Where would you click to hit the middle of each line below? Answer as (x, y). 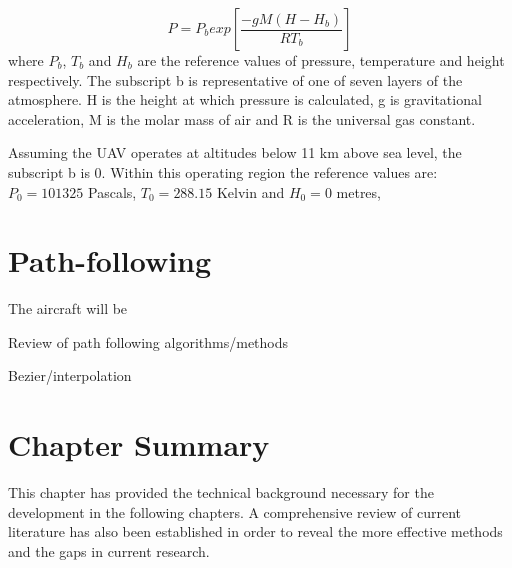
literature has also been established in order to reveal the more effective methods (255, 531)
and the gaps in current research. (109, 550)
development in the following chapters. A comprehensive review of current (234, 511)
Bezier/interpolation (70, 375)
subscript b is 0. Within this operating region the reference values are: (223, 171)
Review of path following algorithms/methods (148, 341)
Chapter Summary (139, 444)
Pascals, (112, 191)
